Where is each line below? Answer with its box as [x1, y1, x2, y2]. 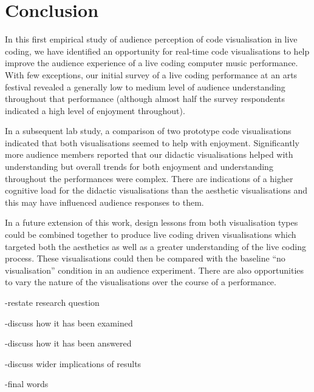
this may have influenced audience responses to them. [5, 195, 204, 208]
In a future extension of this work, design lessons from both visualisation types [5, 216, 298, 229]
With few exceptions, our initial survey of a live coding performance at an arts [5, 68, 298, 81]
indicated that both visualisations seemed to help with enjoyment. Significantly [5, 136, 299, 149]
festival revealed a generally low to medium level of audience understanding [5, 80, 285, 93]
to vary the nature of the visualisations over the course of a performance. [5, 275, 276, 288]
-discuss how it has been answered [5, 337, 132, 350]
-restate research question [5, 296, 100, 308]
